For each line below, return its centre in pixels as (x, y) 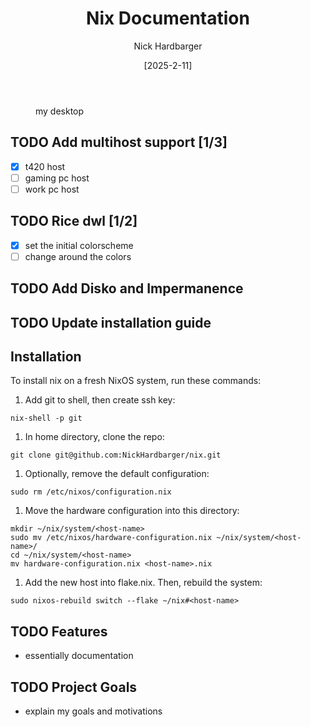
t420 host (45, 166)
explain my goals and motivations (93, 711)
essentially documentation (79, 656)
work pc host (52, 189)
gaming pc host (57, 178)
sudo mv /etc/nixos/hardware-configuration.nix (111, 538)
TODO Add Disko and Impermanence (127, 288)
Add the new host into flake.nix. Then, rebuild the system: (143, 583)
